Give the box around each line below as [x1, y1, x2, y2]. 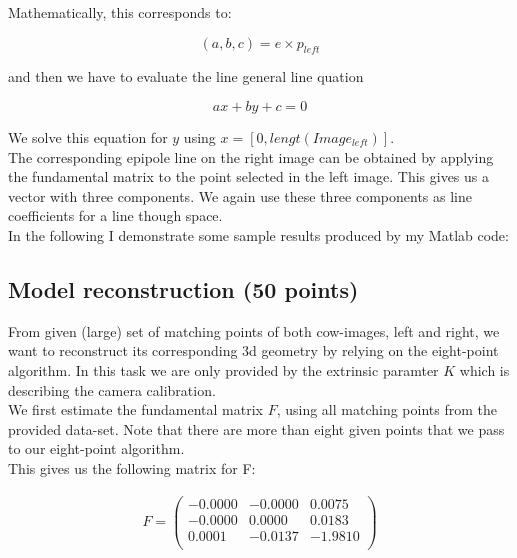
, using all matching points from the [276, 399, 497, 420]
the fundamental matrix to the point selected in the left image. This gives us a [8, 166, 489, 187]
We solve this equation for [8, 126, 168, 147]
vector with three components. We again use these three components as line [8, 185, 473, 206]
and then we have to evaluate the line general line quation [8, 66, 364, 87]
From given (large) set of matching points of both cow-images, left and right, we [8, 320, 500, 341]
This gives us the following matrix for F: [8, 457, 256, 478]
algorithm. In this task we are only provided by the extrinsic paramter [8, 359, 439, 380]
